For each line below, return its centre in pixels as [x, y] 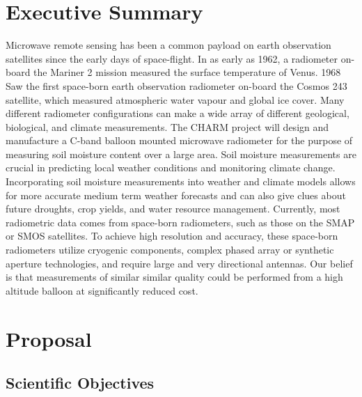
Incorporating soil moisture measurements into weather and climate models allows [181, 181]
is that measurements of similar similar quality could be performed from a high [174, 277]
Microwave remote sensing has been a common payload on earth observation [168, 45]
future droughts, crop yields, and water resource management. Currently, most [173, 209]
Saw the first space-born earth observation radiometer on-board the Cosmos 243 [176, 85]
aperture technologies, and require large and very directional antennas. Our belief [179, 263]
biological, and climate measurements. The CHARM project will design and [167, 126]
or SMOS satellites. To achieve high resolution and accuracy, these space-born [172, 236]
